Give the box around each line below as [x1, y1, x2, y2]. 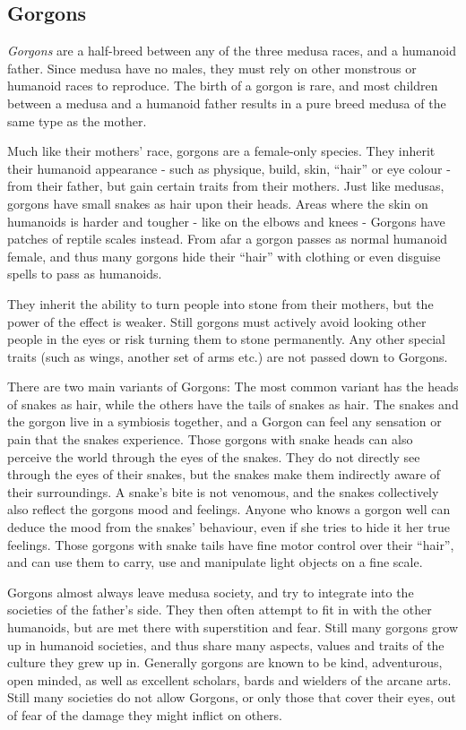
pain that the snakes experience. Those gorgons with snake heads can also [7, 430, 413, 449]
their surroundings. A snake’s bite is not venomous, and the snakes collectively [7, 482, 439, 501]
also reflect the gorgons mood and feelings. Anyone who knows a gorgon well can [7, 500, 451, 519]
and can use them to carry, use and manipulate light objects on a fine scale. [7, 553, 423, 571]
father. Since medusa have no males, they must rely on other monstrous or [7, 58, 417, 77]
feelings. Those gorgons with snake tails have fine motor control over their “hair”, [7, 535, 454, 554]
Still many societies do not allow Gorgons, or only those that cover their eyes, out [7, 688, 456, 707]
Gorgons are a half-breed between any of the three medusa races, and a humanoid [7, 41, 456, 60]
